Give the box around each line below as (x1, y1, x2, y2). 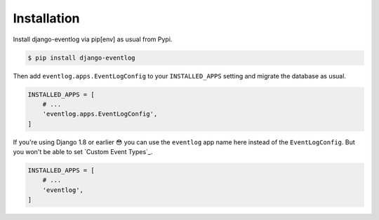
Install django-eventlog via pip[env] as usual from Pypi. (13, 35, 173, 43)
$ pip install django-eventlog (27, 53, 136, 62)
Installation (13, 11, 80, 26)
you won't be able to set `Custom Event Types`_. (13, 148, 153, 156)
